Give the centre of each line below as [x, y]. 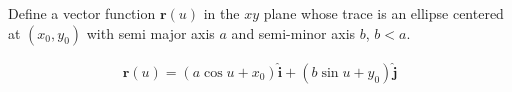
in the [221, 13]
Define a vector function [82, 13]
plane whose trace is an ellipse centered [383, 13]
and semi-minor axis [293, 32]
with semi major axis [150, 32]
